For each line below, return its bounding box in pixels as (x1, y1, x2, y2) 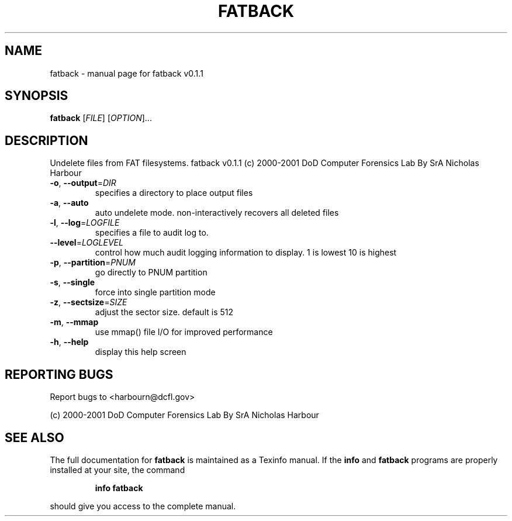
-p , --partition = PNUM (50, 257, 136, 268)
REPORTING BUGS (5, 367, 113, 382)
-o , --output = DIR (50, 178, 116, 188)
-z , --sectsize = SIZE (50, 297, 127, 308)
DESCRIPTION (5, 133, 88, 148)
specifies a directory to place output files (95, 188, 253, 198)
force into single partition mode (95, 287, 216, 298)
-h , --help (50, 337, 89, 347)
